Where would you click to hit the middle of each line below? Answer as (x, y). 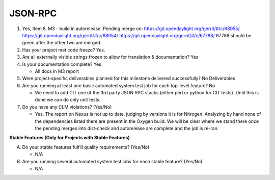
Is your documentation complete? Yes (62, 64)
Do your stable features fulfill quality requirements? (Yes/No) (86, 147)
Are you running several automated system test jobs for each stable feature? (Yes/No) (112, 161)
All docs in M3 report (57, 71)
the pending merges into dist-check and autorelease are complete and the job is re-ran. (127, 128)
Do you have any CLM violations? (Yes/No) (67, 107)
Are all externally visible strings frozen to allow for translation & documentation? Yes (110, 57)
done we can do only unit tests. (68, 100)
